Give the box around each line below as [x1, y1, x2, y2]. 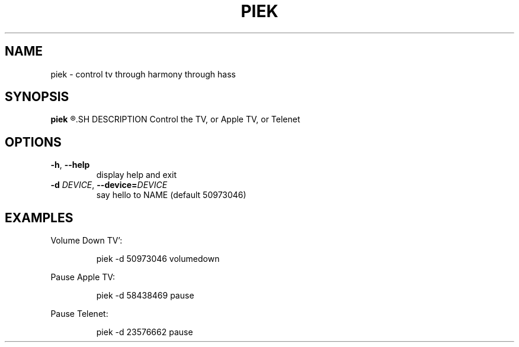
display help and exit [96, 170, 177, 180]
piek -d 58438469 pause [96, 290, 194, 301]
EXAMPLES [5, 210, 73, 225]
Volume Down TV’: [50, 235, 123, 246]
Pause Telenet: [50, 309, 108, 319]
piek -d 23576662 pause [96, 327, 193, 338]
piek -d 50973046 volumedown [96, 254, 220, 264]
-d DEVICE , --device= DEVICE [50, 180, 168, 190]
